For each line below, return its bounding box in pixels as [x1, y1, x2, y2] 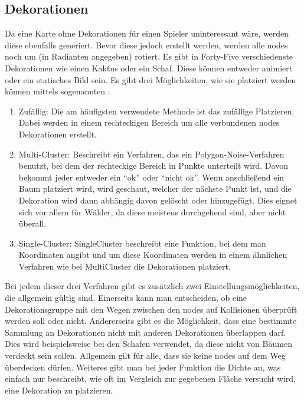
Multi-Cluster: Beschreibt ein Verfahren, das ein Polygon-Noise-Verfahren [18, 147, 285, 160]
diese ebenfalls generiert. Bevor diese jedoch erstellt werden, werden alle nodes [5, 38, 288, 51]
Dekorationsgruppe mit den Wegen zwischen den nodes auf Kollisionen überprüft [5, 303, 298, 315]
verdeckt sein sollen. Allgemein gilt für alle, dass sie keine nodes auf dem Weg [5, 349, 286, 362]
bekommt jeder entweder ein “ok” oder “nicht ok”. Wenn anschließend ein [18, 171, 285, 183]
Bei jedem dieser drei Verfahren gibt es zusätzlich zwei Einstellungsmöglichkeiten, [5, 280, 300, 292]
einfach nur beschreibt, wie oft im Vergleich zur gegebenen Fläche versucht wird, [5, 372, 296, 385]
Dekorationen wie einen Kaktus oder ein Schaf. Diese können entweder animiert [5, 61, 293, 74]
